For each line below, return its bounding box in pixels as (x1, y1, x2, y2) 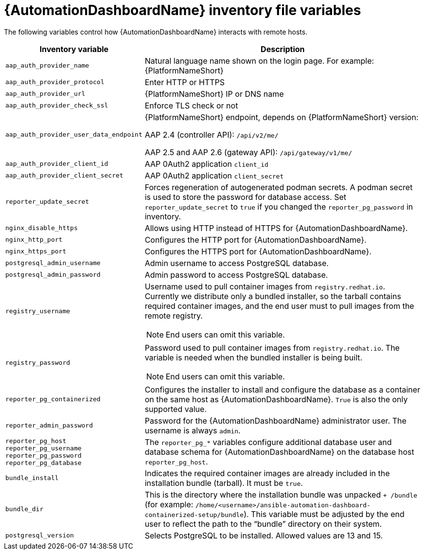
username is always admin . (144, 425, 241, 435)
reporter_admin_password (5, 422, 93, 429)
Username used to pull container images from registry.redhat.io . (144, 281, 386, 291)
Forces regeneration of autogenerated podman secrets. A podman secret (144, 182, 413, 192)
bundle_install (5, 474, 59, 482)
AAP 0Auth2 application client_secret (144, 170, 284, 180)
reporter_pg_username (5, 444, 82, 452)
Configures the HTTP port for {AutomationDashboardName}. (144, 234, 367, 245)
